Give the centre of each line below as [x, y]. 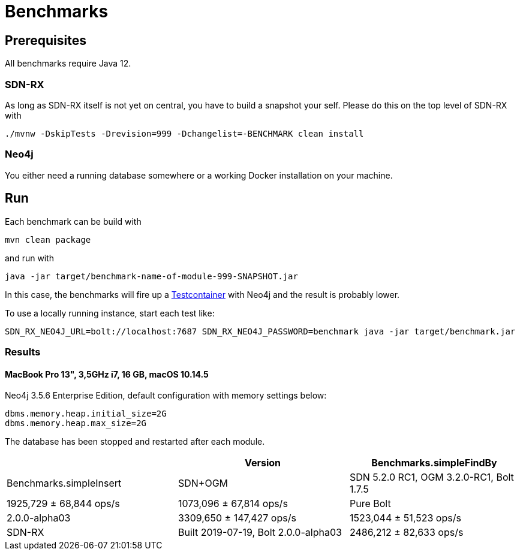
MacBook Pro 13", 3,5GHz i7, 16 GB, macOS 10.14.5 [107, 374]
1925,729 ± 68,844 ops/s [63, 504]
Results [23, 352]
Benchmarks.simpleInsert [64, 483]
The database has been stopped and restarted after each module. [135, 442]
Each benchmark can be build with [73, 221]
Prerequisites [46, 40]
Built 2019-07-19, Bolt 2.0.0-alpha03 [260, 533]
